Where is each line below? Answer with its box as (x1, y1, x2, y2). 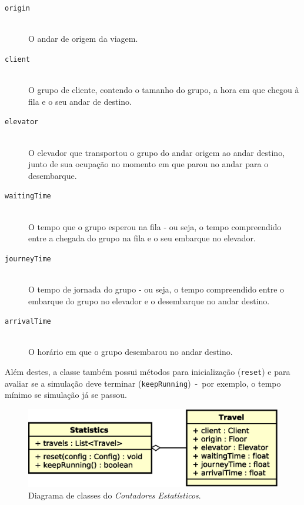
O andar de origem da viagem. (28, 32, 138, 45)
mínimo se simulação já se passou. (5, 388, 128, 401)
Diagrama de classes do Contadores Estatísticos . (28, 489, 201, 501)
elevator (5, 118, 39, 127)
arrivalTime (5, 317, 51, 326)
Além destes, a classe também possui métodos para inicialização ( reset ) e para (5, 366, 290, 378)
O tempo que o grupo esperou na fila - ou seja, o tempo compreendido (28, 220, 282, 232)
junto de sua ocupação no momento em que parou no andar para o (28, 158, 269, 170)
